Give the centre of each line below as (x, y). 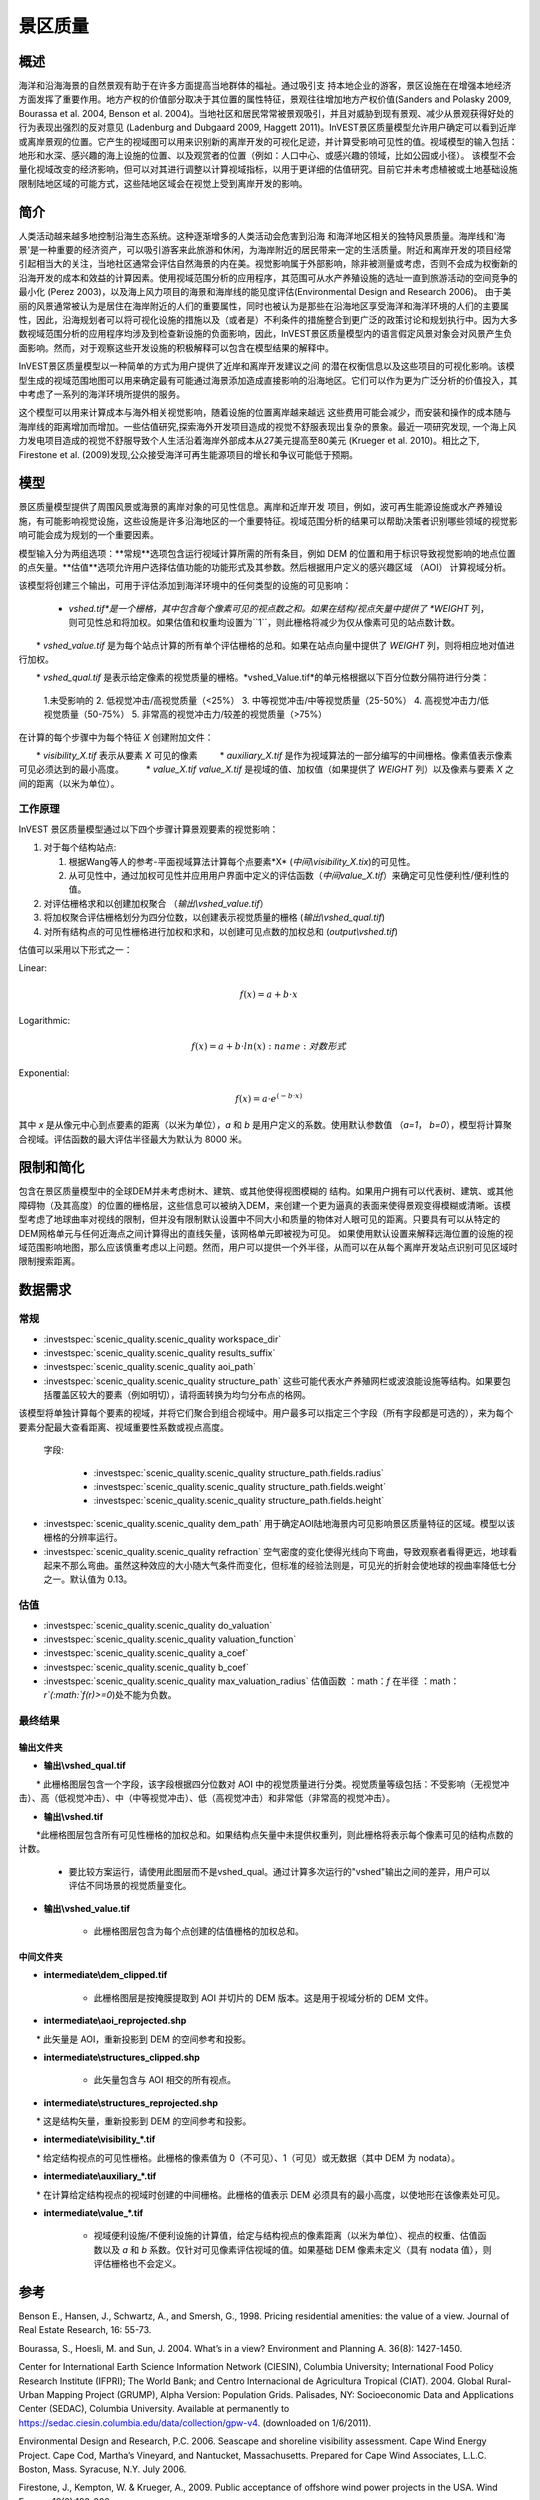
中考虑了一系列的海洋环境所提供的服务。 (101, 394)
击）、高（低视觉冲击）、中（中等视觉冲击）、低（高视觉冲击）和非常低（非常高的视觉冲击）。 (206, 1798)
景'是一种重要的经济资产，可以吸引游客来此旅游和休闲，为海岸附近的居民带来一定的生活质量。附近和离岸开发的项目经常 (265, 250)
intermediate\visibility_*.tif (99, 2139)
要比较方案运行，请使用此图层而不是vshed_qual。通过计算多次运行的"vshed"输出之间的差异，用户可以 (279, 1871)
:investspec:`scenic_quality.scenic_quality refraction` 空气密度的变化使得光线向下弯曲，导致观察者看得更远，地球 (276, 1551)
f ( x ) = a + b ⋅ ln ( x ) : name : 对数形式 (269, 1046)
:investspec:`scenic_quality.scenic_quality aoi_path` (150, 1367)
